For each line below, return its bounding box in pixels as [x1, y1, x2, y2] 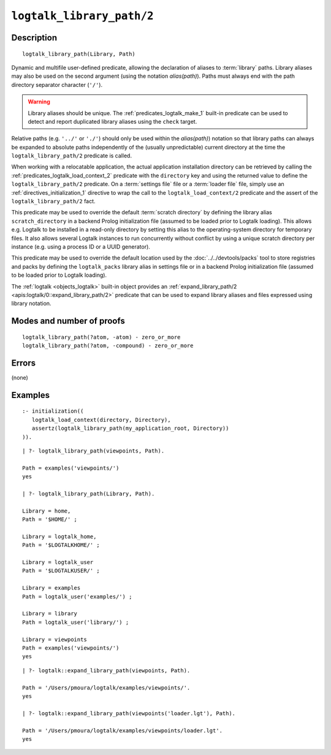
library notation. [11, 300, 51, 307]
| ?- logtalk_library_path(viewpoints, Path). [22, 448, 165, 454]
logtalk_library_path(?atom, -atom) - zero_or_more [22, 334, 181, 340]
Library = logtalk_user [22, 559, 94, 566]
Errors [11, 358, 36, 368]
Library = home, [22, 507, 71, 514]
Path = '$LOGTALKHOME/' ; [22, 542, 101, 549]
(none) [11, 374, 29, 381]
